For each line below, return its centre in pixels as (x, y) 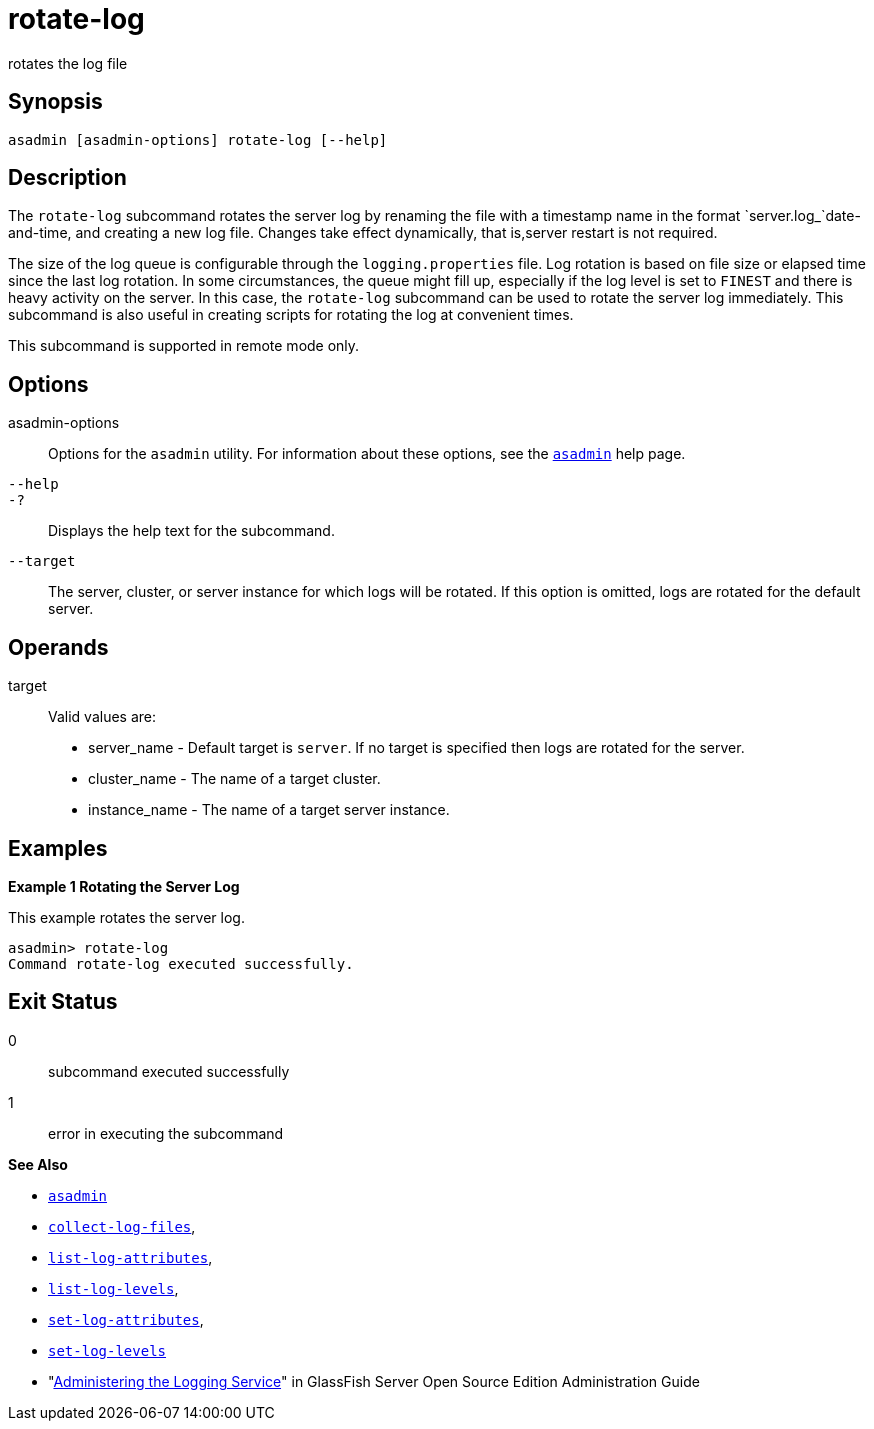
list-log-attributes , (130, 1257)
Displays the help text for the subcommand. (191, 531)
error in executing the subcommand (166, 1133)
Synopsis (55, 102)
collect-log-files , (122, 1226)
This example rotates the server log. (126, 917)
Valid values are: (102, 717)
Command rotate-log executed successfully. (181, 963)
